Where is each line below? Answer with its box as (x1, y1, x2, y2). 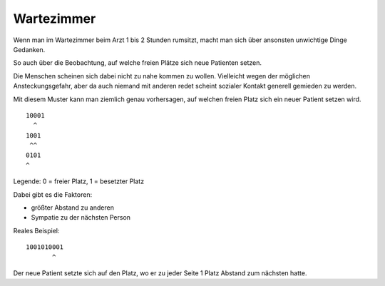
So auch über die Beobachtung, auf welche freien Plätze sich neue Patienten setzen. (13, 58, 262, 67)
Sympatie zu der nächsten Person (31, 213, 131, 222)
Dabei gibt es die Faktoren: (13, 190, 93, 199)
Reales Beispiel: (13, 226, 60, 235)
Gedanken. (13, 45, 46, 53)
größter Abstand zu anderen (31, 203, 114, 212)
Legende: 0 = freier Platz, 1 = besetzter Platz (13, 177, 145, 185)
